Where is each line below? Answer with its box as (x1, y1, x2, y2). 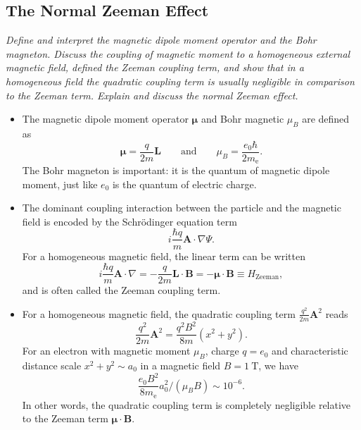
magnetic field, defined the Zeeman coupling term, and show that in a (6, 60, 304, 75)
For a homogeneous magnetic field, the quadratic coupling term (22, 306, 296, 321)
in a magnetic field (140, 357, 221, 372)
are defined (302, 111, 350, 126)
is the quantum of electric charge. (112, 176, 257, 191)
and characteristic (272, 343, 348, 358)
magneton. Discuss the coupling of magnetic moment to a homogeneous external (6, 46, 350, 61)
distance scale (22, 357, 82, 372)
